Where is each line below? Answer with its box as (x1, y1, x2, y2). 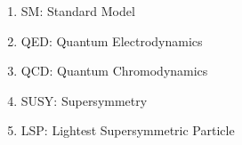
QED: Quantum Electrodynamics (20, 31, 203, 50)
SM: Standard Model (20, 2, 135, 20)
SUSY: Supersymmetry (20, 91, 148, 109)
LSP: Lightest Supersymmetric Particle (20, 121, 235, 140)
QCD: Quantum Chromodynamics (20, 61, 208, 80)
